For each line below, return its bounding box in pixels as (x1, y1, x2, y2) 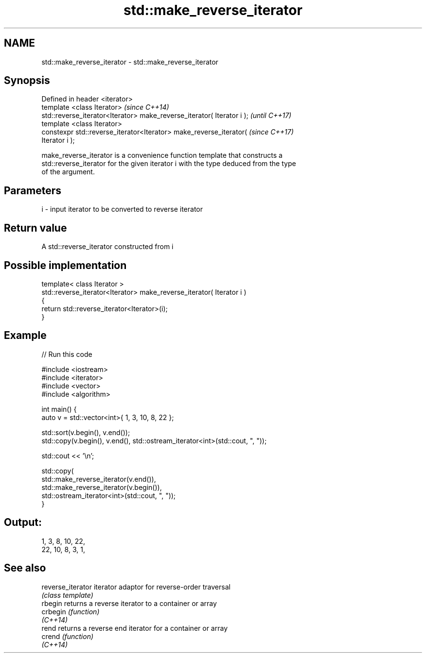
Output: (4, 516, 42, 529)
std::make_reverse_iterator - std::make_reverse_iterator (41, 57, 218, 66)
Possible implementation (4, 259, 127, 271)
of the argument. (41, 168, 95, 176)
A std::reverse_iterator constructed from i (41, 242, 174, 251)
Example (4, 329, 47, 342)
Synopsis (4, 74, 50, 87)
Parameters (4, 184, 61, 197)
